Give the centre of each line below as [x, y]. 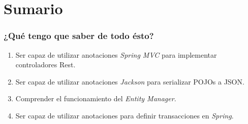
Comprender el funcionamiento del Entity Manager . [96, 98]
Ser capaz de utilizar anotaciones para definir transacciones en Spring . [125, 115]
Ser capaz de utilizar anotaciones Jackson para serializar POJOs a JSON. [130, 81]
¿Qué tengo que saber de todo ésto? [79, 36]
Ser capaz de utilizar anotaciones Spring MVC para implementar [116, 54]
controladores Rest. [45, 65]
